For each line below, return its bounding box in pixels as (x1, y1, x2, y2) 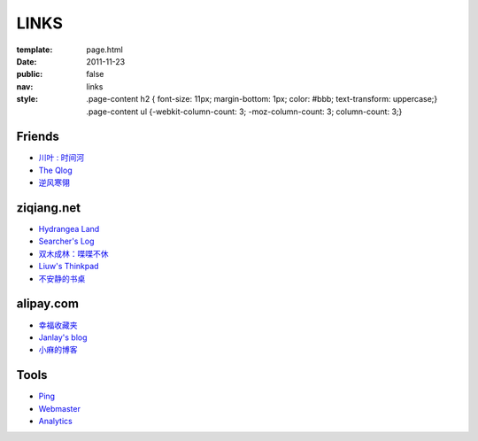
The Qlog (38, 165, 73, 175)
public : (16, 69, 43, 80)
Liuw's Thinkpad (38, 261, 99, 272)
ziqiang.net (16, 200, 81, 215)
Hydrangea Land (38, 224, 100, 235)
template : (16, 44, 53, 55)
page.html (86, 44, 123, 55)
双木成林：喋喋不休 (38, 248, 109, 259)
